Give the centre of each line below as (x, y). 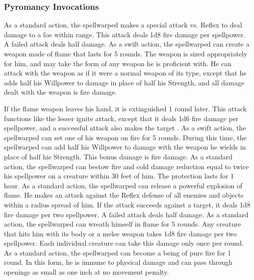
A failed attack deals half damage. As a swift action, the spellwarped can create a (127, 44)
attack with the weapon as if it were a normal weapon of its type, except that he (125, 73)
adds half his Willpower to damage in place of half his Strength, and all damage (124, 82)
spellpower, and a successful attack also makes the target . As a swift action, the (125, 128)
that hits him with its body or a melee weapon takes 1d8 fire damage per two (120, 233)
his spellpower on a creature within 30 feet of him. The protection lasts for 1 (119, 176)
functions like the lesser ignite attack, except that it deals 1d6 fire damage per (121, 118)
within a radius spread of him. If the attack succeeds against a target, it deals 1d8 (127, 204)
